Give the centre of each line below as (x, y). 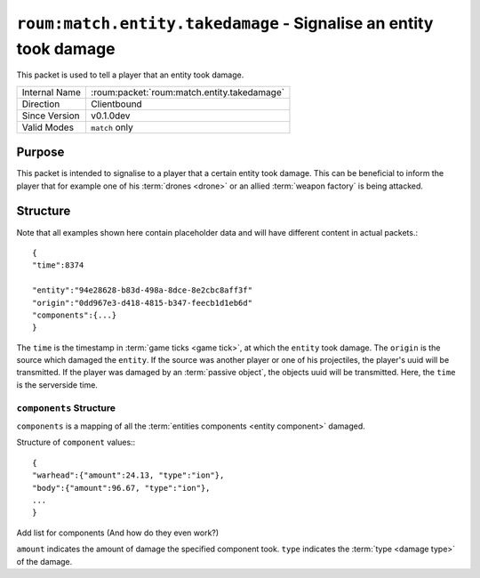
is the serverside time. (57, 385)
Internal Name (52, 92)
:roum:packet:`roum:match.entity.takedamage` (187, 92)
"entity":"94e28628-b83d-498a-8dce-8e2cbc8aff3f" (143, 290)
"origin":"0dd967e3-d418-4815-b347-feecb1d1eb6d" (143, 303)
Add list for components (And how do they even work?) (118, 533)
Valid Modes (48, 127)
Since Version (51, 116)
